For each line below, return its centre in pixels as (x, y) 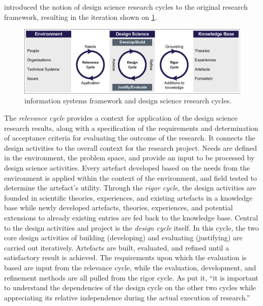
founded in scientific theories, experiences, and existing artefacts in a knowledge (128, 197)
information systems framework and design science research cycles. (128, 101)
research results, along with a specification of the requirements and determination (131, 128)
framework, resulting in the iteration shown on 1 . (81, 17)
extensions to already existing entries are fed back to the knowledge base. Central (131, 218)
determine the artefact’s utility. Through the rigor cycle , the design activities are (130, 188)
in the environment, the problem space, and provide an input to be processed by (129, 158)
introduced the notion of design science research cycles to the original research (126, 7)
